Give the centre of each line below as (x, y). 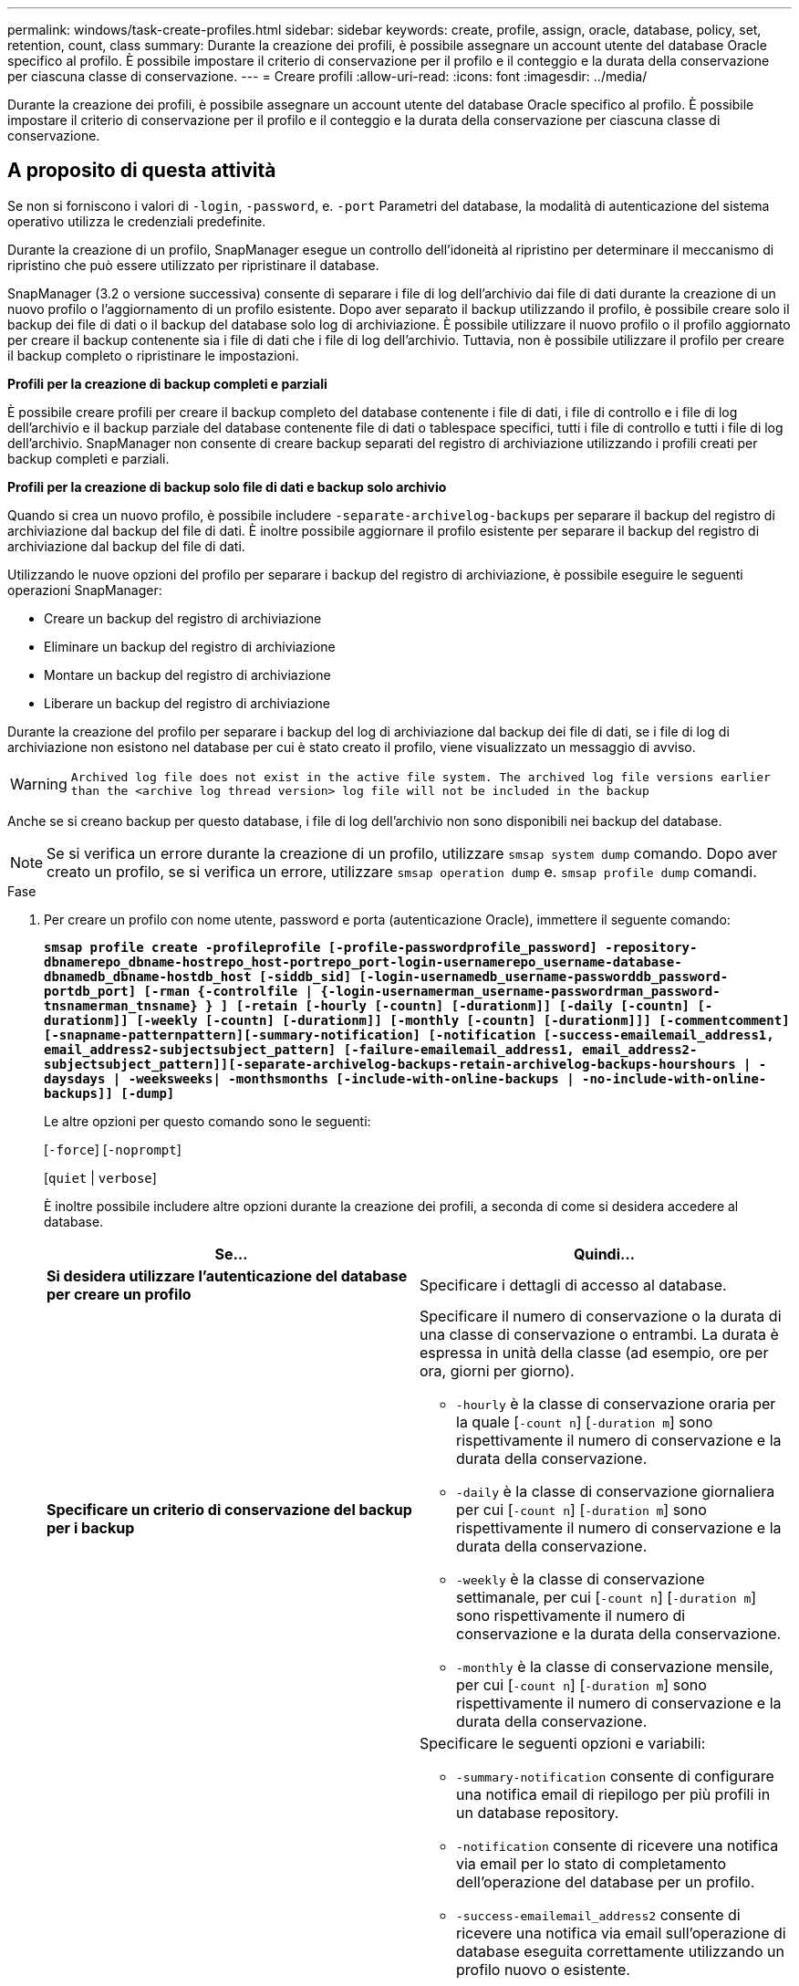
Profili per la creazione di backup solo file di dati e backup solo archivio (227, 486)
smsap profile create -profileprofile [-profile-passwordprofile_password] (321, 947)
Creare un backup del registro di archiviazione (183, 618)
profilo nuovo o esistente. (543, 1969)
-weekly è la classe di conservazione (581, 1578)
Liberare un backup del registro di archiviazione (187, 703)
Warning (39, 784)
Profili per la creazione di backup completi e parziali (167, 383)
